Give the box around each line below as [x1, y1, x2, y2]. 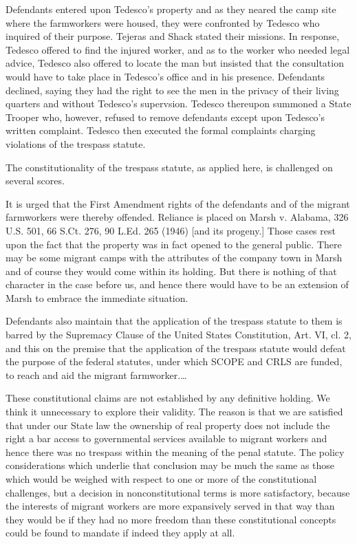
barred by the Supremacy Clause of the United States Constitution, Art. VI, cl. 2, [6, 327, 351, 342]
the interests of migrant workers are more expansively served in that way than [6, 499, 335, 513]
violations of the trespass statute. [6, 136, 146, 151]
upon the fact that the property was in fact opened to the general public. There [6, 237, 342, 251]
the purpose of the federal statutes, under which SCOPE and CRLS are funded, [6, 354, 343, 369]
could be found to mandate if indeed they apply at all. [6, 525, 235, 540]
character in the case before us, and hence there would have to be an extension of [6, 277, 349, 292]
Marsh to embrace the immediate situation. [6, 290, 188, 305]
